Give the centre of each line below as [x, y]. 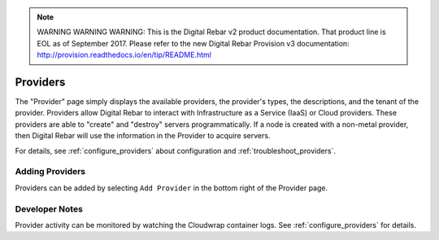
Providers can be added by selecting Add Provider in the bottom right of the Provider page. [172, 188]
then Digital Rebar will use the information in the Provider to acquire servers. [143, 136]
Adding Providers [50, 172]
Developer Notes [49, 209]
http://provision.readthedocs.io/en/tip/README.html [124, 55]
